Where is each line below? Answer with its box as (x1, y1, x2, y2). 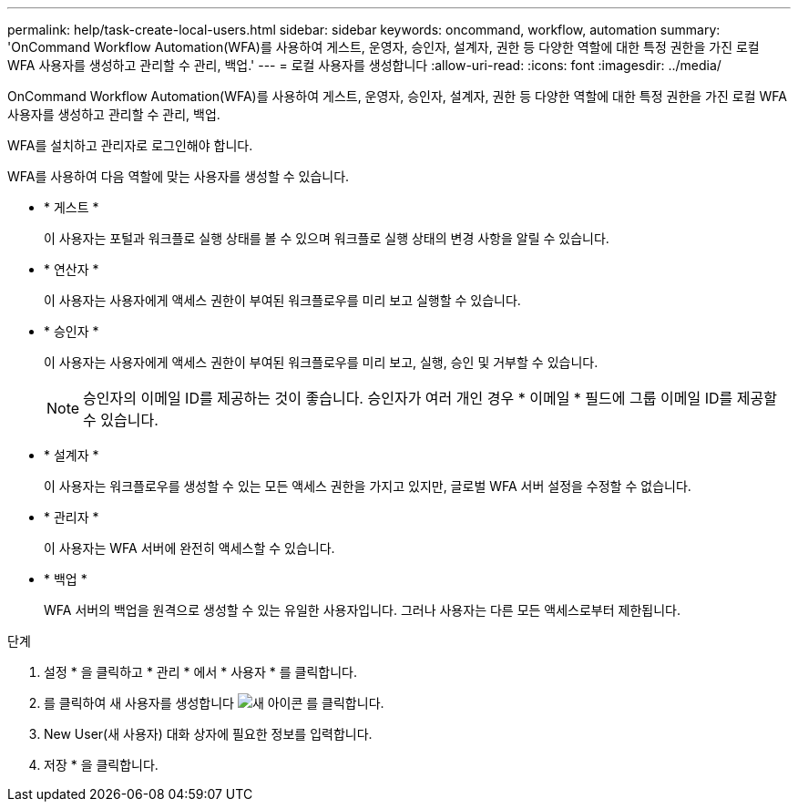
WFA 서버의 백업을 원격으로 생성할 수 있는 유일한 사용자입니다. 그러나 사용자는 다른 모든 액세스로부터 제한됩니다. (44, 602, 680, 618)
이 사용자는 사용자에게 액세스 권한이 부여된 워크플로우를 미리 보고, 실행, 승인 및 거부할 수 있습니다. (44, 354, 598, 370)
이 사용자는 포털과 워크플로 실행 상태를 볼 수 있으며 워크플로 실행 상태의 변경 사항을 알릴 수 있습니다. (44, 230, 609, 246)
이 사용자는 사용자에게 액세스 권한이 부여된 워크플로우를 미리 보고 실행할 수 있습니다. (44, 292, 521, 308)
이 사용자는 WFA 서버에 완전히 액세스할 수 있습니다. (44, 540, 335, 556)
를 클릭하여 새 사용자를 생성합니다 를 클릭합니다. (44, 695, 384, 711)
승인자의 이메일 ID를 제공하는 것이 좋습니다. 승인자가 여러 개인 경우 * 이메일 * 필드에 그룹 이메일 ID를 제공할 (83, 389, 777, 407)
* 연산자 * (44, 261, 99, 277)
